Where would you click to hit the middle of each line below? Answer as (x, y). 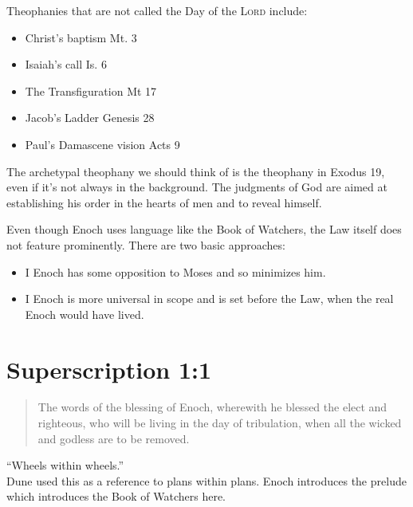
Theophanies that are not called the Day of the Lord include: (157, 10)
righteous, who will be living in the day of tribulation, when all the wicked (220, 423)
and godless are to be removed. (114, 438)
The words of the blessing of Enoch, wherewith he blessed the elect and (212, 407)
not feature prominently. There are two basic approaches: (146, 244)
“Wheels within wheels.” (65, 465)
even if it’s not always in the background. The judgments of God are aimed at (197, 187)
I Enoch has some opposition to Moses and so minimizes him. (175, 271)
